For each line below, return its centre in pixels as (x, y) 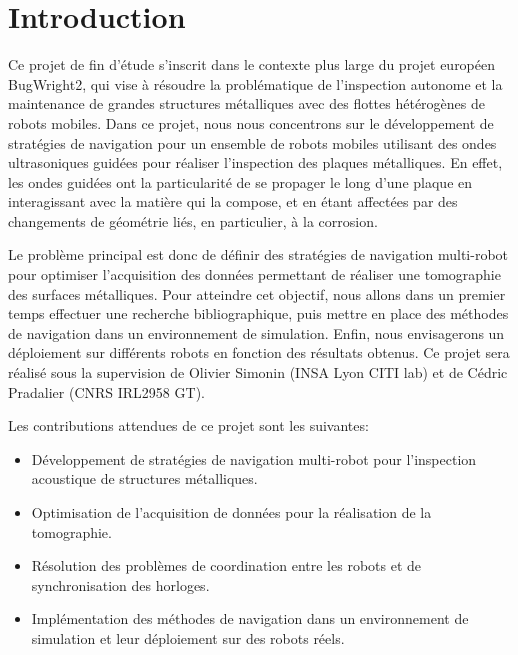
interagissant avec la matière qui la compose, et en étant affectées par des (233, 201)
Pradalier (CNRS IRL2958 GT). (106, 391)
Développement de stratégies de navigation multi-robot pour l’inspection (254, 458)
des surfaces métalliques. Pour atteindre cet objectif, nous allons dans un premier (257, 293)
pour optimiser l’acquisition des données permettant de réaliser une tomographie (254, 274)
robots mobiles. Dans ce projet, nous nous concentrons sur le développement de (251, 122)
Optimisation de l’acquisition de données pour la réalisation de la (231, 512)
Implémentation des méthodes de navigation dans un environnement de (250, 618)
